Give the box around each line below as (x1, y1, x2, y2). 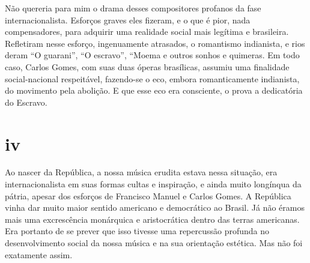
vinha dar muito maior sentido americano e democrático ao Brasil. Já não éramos (5, 201, 305, 214)
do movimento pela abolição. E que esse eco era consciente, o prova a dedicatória (5, 84, 303, 97)
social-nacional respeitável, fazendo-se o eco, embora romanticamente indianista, (5, 72, 300, 85)
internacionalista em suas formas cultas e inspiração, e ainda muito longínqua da (5, 178, 302, 190)
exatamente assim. (5, 248, 73, 261)
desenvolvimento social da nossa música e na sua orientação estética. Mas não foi (5, 237, 303, 249)
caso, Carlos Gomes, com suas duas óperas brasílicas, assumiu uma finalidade (5, 60, 290, 73)
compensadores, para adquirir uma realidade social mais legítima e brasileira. (5, 25, 289, 38)
